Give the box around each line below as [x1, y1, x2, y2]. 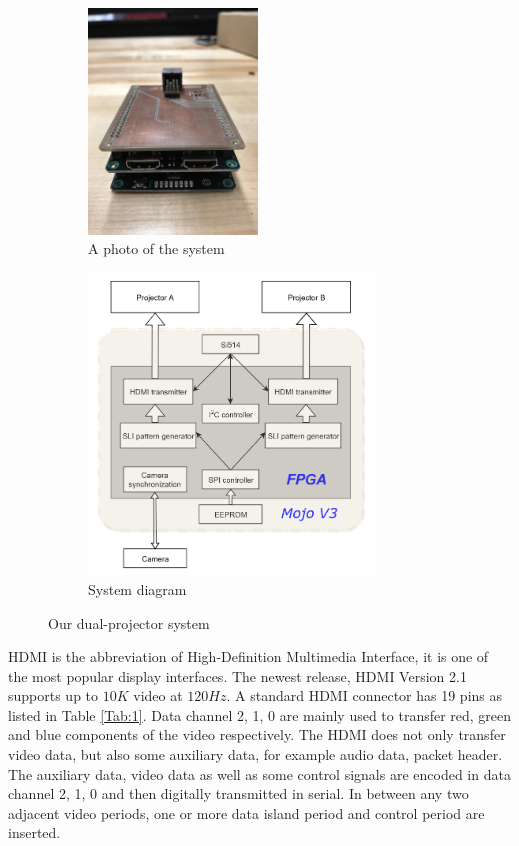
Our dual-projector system [48, 612, 210, 633]
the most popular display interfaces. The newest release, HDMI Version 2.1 [8, 665, 467, 686]
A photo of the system [88, 238, 225, 259]
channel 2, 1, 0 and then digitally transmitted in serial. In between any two [8, 783, 469, 804]
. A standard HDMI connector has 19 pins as [226, 685, 503, 706]
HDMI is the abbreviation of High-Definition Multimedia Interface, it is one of [8, 646, 489, 667]
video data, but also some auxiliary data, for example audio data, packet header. [8, 744, 503, 765]
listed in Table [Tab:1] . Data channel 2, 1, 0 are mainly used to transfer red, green [8, 704, 512, 725]
